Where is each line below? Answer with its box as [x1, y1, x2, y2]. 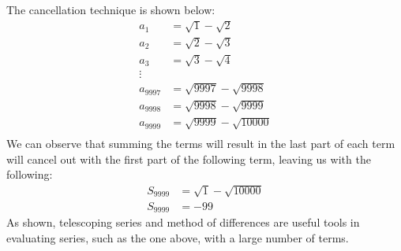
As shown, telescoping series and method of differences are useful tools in [6, 213, 360, 230]
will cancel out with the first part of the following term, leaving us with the [6, 150, 371, 167]
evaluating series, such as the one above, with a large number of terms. [6, 229, 349, 245]
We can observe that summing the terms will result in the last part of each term [6, 135, 395, 152]
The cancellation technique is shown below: [6, 2, 215, 17]
